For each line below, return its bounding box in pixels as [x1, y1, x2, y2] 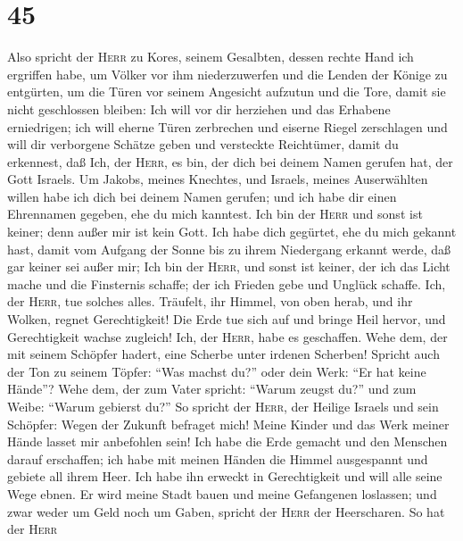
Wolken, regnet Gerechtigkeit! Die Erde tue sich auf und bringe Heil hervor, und [7, 310, 446, 329]
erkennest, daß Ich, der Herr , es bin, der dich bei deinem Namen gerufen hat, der [7, 152, 453, 171]
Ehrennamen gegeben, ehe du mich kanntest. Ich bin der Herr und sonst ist [7, 204, 423, 223]
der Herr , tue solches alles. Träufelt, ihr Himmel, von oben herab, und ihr [7, 292, 413, 311]
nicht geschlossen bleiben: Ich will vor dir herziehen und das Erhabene [7, 99, 391, 118]
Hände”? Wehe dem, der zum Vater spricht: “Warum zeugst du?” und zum [7, 379, 417, 398]
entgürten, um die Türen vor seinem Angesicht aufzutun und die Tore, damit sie [7, 82, 446, 101]
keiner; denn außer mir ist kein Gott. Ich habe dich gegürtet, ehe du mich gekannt [7, 222, 457, 241]
